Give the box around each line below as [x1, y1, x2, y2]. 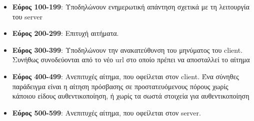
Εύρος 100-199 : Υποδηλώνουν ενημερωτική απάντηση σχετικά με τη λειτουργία [12, 1, 249, 11]
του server [12, 11, 42, 21]
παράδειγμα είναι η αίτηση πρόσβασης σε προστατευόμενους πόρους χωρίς [12, 81, 228, 91]
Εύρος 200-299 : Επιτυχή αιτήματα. [12, 28, 119, 38]
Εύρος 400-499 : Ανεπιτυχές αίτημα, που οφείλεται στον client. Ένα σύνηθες [12, 71, 239, 81]
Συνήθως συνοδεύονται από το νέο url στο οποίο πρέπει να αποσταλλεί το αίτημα [12, 54, 250, 65]
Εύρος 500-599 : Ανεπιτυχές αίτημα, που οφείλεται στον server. [12, 107, 201, 118]
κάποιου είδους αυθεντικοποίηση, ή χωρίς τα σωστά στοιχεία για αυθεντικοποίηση [12, 91, 249, 101]
